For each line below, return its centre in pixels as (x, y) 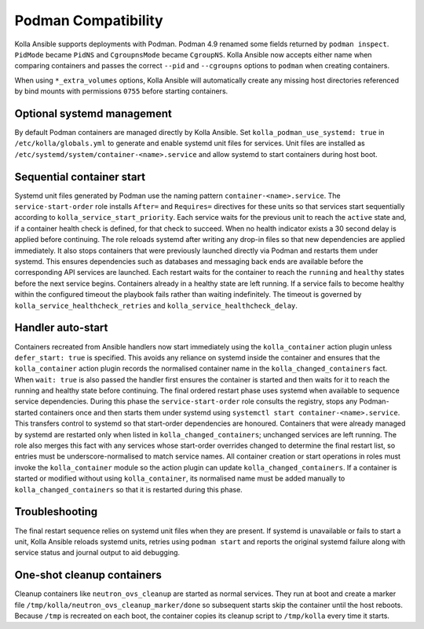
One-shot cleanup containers (88, 575)
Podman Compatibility (89, 20)
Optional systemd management (93, 113)
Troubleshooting (56, 512)
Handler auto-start (61, 328)
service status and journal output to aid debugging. (97, 553)
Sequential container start (80, 177)
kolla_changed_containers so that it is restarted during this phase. (128, 489)
